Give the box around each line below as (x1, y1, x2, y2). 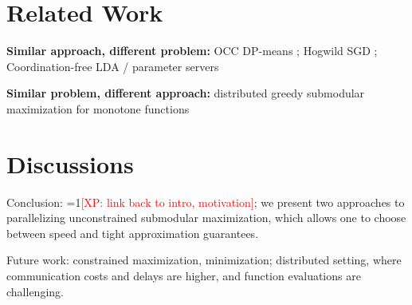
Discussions (6, 147, 134, 180)
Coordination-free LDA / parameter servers (6, 57, 219, 74)
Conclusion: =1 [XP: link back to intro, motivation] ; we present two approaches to (6, 193, 405, 210)
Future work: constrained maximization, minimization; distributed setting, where (6, 252, 402, 268)
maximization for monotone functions (6, 100, 190, 117)
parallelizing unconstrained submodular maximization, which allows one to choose (6, 209, 406, 226)
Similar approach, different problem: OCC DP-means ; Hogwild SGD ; (6, 42, 378, 59)
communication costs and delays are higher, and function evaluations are (6, 267, 361, 283)
